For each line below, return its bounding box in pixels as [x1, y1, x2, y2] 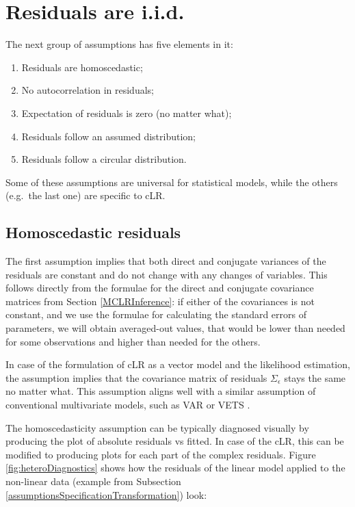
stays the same [284, 370, 346, 385]
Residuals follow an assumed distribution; [21, 129, 196, 143]
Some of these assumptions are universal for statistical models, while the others [5, 174, 338, 189]
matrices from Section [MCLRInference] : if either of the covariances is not [5, 294, 315, 308]
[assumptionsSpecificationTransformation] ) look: [5, 487, 207, 502]
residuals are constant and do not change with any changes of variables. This [5, 267, 328, 281]
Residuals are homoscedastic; [21, 60, 143, 74]
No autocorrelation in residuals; [21, 83, 154, 97]
